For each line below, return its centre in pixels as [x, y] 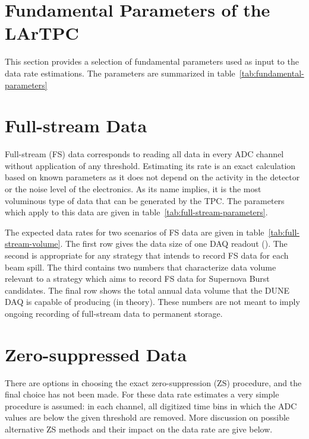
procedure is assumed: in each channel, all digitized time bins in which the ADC [151, 405]
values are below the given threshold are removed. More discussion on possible [147, 417]
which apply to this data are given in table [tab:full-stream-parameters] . [136, 212]
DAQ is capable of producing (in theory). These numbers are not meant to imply [152, 302]
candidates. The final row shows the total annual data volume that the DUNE [147, 290]
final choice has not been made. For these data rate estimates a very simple [142, 394]
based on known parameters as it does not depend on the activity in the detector [152, 177]
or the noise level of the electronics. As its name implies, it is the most [133, 189]
